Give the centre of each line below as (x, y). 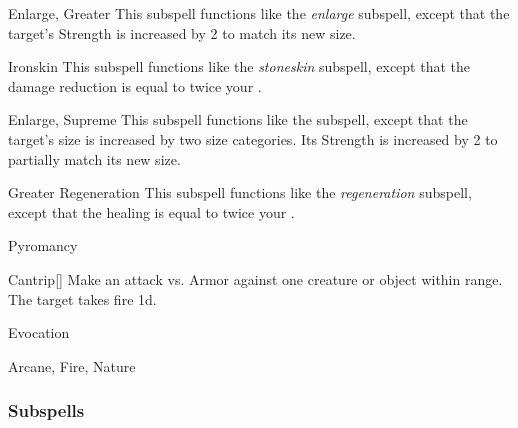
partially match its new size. (94, 158)
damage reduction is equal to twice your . (135, 85)
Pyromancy (43, 245)
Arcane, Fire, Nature (72, 365)
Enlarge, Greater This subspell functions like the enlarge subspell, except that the (259, 13)
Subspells (46, 410)
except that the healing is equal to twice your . (151, 211)
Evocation (39, 332)
